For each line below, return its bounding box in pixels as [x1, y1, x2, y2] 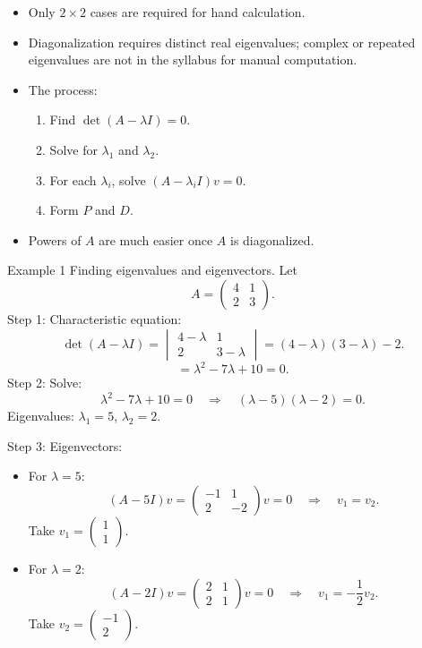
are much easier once [99, 230, 213, 249]
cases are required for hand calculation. [90, 3, 306, 21]
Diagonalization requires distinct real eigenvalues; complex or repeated [28, 32, 416, 51]
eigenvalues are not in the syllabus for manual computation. [28, 50, 357, 69]
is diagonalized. [229, 230, 314, 249]
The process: [28, 80, 98, 98]
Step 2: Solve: [7, 373, 82, 392]
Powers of [28, 230, 82, 249]
